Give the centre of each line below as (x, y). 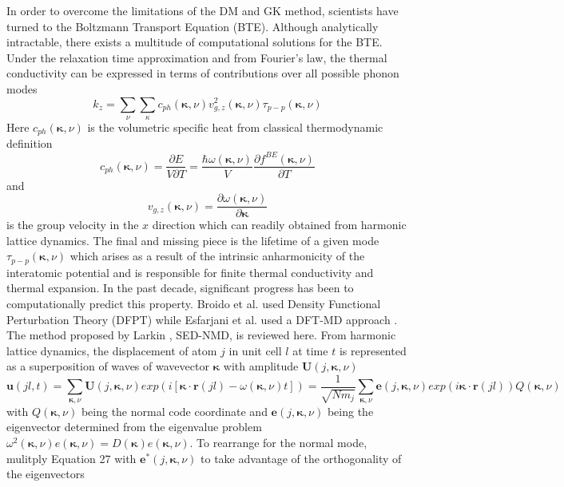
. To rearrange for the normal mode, (278, 443)
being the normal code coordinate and (174, 411)
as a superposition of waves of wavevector (108, 366)
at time (310, 350)
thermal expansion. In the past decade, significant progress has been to (180, 288)
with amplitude (261, 366)
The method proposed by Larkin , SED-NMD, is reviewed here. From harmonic (201, 335)
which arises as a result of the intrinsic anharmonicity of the (217, 256)
